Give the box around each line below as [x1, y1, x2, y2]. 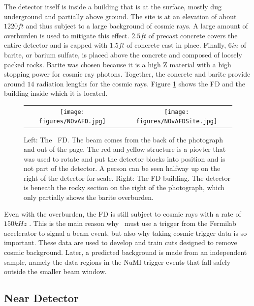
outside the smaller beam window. [4, 266, 107, 277]
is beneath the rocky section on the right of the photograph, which [24, 182, 224, 193]
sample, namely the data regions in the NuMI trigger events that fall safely [4, 256, 231, 267]
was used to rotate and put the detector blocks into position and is [24, 153, 225, 164]
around [4, 78, 25, 88]
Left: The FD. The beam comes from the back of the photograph [24, 134, 223, 144]
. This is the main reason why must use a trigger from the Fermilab [29, 218, 236, 228]
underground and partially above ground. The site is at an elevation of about [4, 11, 237, 21]
